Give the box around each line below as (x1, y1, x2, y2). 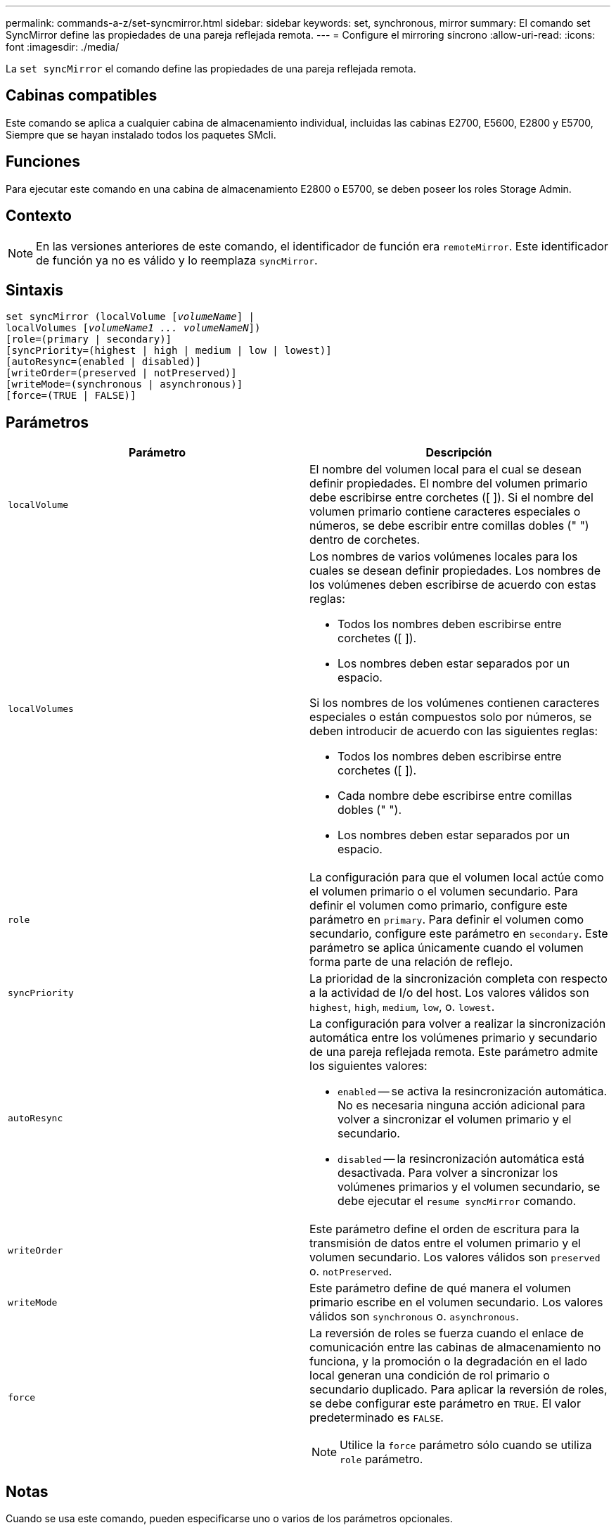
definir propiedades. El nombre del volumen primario (309, 476, 588, 491)
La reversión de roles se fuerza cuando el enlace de (309, 1326, 584, 1341)
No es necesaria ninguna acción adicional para (338, 1098, 586, 1113)
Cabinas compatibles (6, 87, 158, 105)
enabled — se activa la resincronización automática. (338, 1084, 608, 1099)
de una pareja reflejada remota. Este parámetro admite (309, 1045, 598, 1059)
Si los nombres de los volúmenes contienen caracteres (309, 696, 600, 710)
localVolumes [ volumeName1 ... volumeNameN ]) (6, 322, 261, 334)
